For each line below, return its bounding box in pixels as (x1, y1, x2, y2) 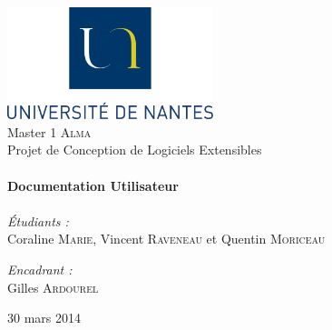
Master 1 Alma (7, 122, 92, 141)
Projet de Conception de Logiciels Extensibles (7, 140, 262, 159)
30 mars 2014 (7, 308, 81, 327)
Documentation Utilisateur (7, 175, 179, 195)
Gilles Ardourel (7, 277, 99, 296)
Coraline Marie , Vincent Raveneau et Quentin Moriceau (7, 229, 326, 248)
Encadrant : (7, 259, 73, 278)
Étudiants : (7, 211, 69, 230)
